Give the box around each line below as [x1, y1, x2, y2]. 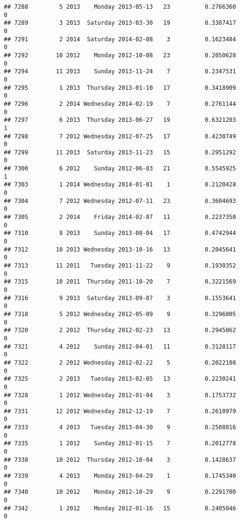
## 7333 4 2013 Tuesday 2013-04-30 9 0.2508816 [4, 424, 236, 431]
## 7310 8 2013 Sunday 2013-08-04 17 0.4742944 [4, 230, 236, 237]
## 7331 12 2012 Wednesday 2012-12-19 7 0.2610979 [4, 407, 236, 415]
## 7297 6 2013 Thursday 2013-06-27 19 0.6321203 [4, 117, 236, 124]
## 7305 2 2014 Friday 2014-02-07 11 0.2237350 [4, 214, 236, 221]
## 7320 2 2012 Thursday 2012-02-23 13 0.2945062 [4, 327, 236, 334]
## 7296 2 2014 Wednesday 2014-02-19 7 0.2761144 [4, 100, 236, 107]
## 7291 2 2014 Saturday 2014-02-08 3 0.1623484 [4, 35, 236, 43]
